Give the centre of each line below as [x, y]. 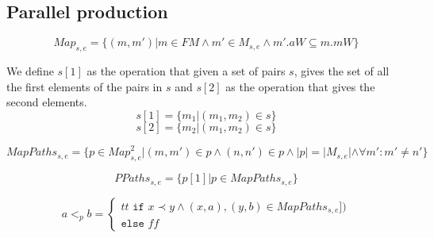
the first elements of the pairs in [84, 86]
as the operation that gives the [300, 86]
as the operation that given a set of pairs [186, 71]
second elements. [47, 102]
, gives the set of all [342, 71]
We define [30, 71]
